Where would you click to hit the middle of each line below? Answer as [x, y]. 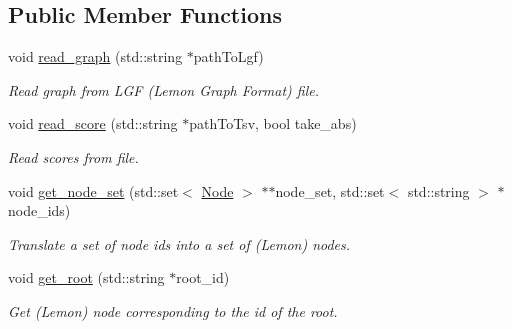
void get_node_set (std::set [93, 190]
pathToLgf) [228, 56]
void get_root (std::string [86, 277]
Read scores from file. [73, 156]
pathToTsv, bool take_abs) [273, 123]
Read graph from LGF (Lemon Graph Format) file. [164, 89]
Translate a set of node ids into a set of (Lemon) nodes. [179, 243]
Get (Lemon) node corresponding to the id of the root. [173, 310]
